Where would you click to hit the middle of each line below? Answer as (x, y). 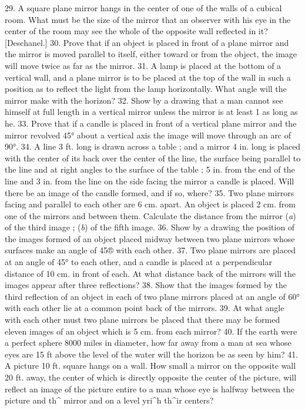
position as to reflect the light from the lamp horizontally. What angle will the (146, 89)
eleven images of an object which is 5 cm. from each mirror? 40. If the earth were (151, 331)
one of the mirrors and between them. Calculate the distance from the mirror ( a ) (150, 215)
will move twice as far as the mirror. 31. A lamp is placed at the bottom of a (143, 65)
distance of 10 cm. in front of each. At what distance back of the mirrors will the (150, 273)
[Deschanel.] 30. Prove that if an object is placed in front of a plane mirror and (147, 42)
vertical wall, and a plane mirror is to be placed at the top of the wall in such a (148, 77)
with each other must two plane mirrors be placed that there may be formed (143, 320)
